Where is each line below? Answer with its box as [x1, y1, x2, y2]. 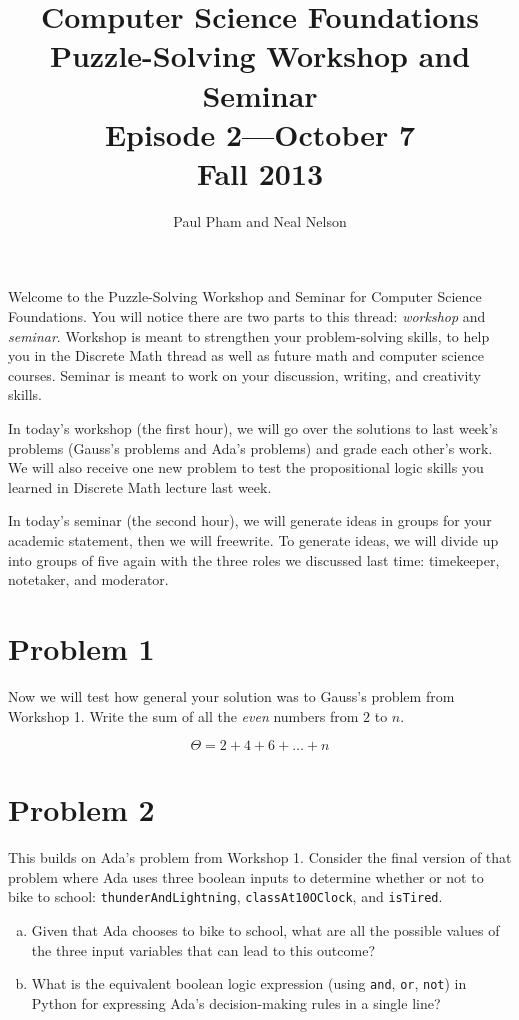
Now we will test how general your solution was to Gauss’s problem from [8, 685, 455, 706]
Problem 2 [8, 789, 155, 830]
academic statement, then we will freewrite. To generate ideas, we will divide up [8, 530, 499, 550]
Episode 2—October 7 [104, 113, 416, 154]
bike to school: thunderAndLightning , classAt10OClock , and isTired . [8, 886, 443, 907]
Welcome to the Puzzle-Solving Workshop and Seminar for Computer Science [8, 286, 482, 307]
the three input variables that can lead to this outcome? [31, 939, 376, 960]
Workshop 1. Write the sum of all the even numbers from [8, 705, 359, 726]
